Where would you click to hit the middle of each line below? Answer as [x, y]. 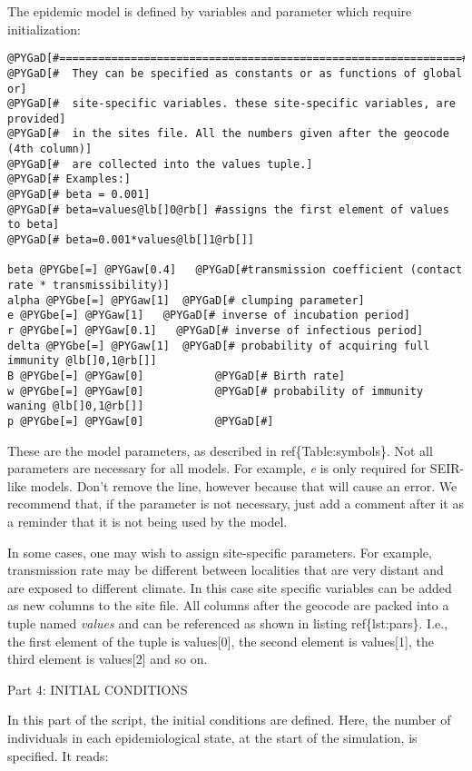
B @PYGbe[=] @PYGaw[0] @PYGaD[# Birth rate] [177, 376]
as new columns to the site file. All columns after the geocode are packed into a [228, 605]
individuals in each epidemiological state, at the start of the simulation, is [212, 737]
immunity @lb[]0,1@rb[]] [82, 361]
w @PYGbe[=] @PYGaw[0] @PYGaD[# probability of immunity [216, 391]
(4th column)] [50, 149]
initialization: [44, 29]
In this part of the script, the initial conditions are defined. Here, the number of [229, 720]
